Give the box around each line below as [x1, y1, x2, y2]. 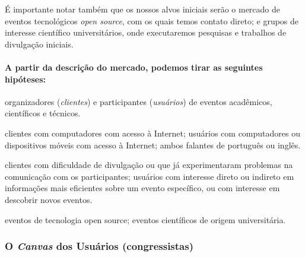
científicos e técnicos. [5, 107, 81, 119]
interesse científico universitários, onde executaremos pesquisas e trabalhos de [5, 26, 287, 39]
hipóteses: [5, 72, 46, 85]
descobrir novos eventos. [5, 193, 93, 205]
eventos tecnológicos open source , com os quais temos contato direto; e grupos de [5, 14, 299, 27]
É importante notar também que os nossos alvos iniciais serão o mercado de [5, 3, 281, 15]
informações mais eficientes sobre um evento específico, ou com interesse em [5, 182, 280, 194]
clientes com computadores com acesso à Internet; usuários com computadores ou [5, 126, 300, 139]
